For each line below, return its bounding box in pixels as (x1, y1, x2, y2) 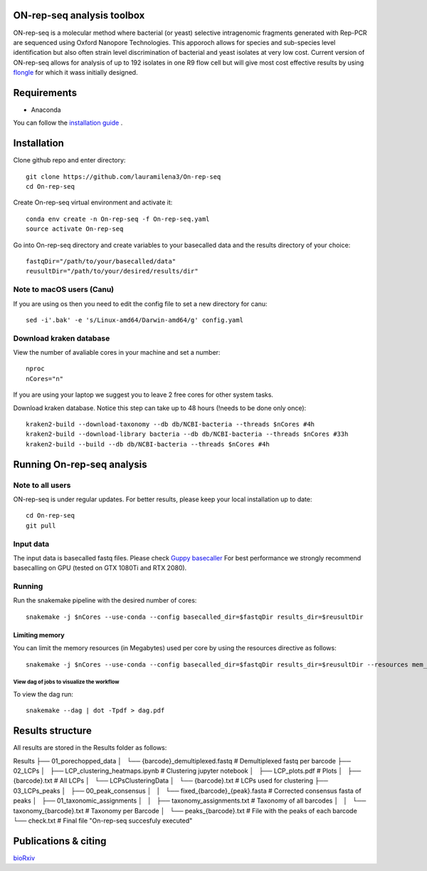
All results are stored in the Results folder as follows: (13, 744, 167, 752)
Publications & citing (13, 835, 107, 847)
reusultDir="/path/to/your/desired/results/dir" (26, 267, 199, 276)
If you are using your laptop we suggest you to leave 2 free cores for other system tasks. (13, 390, 274, 399)
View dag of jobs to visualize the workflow (13, 679, 120, 686)
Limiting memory (13, 630, 65, 639)
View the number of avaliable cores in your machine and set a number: (13, 348, 221, 357)
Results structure (13, 725, 92, 737)
